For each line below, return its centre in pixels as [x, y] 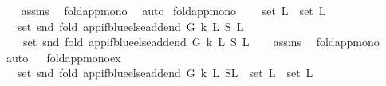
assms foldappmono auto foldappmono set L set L [173, 10]
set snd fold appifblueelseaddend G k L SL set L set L [165, 73]
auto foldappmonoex [63, 57]
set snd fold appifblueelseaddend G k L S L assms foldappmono [201, 42]
